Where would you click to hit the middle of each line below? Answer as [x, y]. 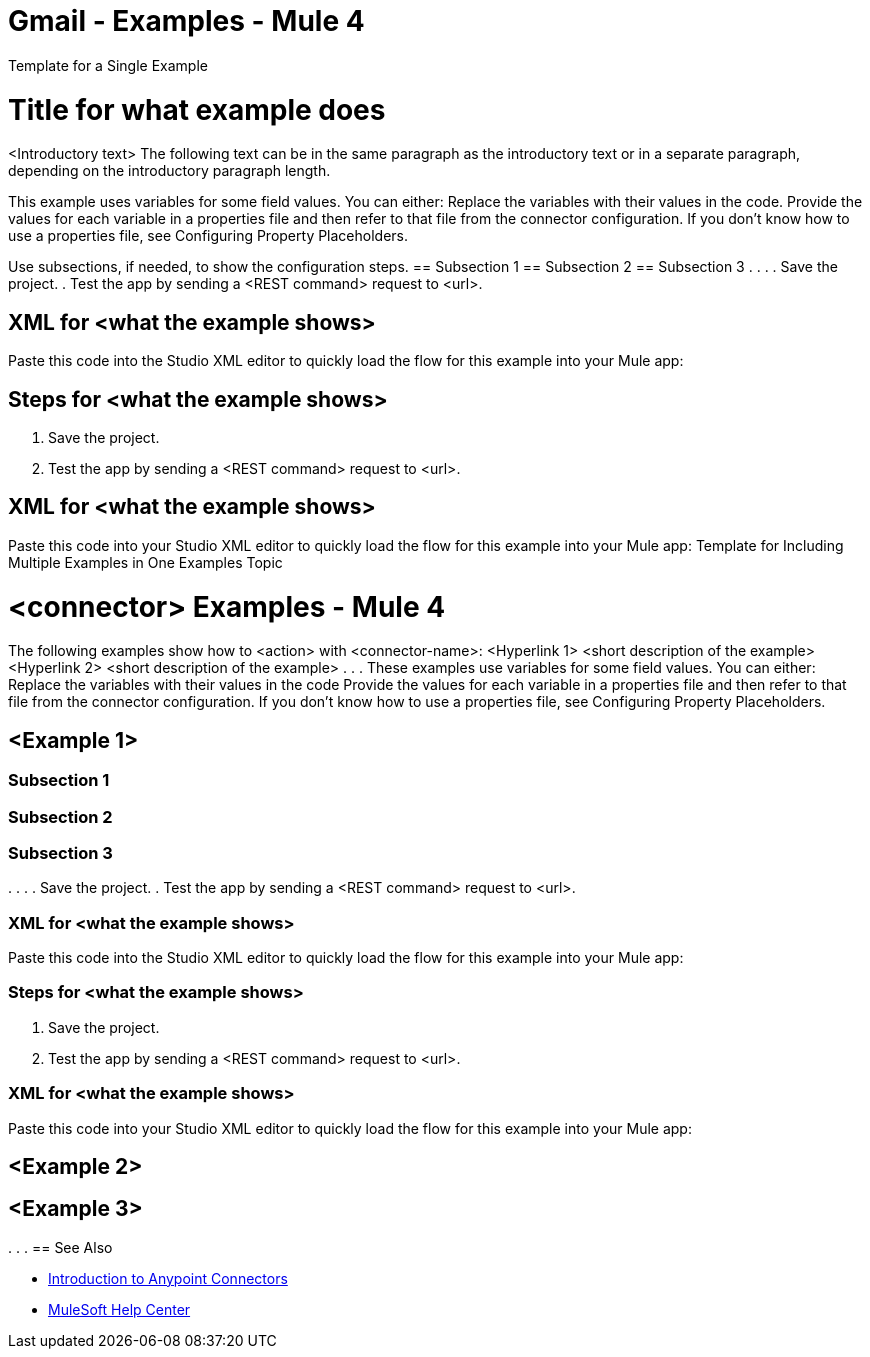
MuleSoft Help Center [119, 1309]
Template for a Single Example [108, 65]
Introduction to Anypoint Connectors [168, 1278]
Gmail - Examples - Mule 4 [186, 21]
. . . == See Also [60, 1247]
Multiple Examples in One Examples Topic [145, 562]
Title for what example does [197, 109]
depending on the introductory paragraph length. [169, 171]
